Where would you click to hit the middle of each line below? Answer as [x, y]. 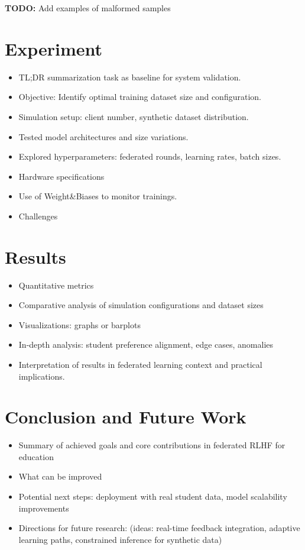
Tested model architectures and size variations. [103, 136]
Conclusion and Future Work [126, 417]
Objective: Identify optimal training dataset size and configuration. [140, 97]
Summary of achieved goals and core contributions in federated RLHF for [152, 445]
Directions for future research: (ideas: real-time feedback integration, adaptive [159, 528]
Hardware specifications [61, 176]
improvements [44, 508]
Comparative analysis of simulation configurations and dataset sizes [141, 305]
